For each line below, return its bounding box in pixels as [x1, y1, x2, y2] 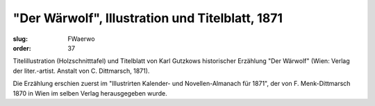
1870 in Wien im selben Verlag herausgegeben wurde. [12, 89, 168, 97]
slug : [12, 35, 28, 43]
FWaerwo [67, 35, 95, 43]
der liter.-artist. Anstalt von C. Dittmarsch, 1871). [12, 67, 150, 75]
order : [12, 44, 31, 52]
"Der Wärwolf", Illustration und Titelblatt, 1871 [12, 10, 283, 26]
